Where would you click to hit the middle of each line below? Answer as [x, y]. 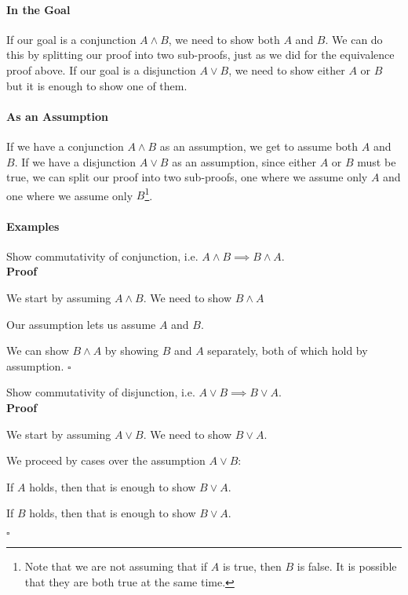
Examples [33, 226]
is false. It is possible [347, 566]
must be [377, 161]
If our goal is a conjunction [71, 39]
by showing [131, 350]
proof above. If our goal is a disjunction [101, 69]
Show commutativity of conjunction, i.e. [102, 256]
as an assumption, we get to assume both [259, 146]
